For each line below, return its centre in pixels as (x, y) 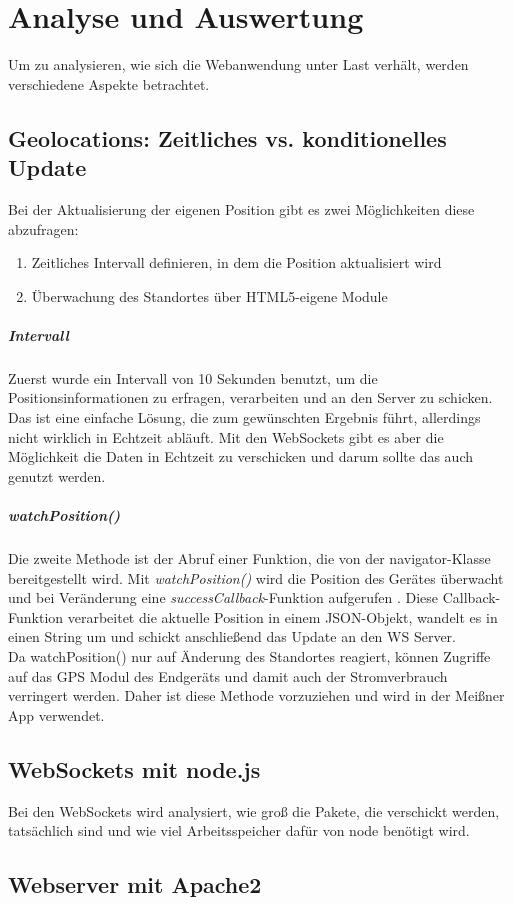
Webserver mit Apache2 (135, 884)
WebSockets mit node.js (134, 768)
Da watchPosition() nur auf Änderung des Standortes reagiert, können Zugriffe (249, 655)
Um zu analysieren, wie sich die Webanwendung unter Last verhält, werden (238, 64)
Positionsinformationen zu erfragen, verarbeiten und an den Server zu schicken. (250, 397)
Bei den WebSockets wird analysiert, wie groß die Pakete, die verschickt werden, (254, 810)
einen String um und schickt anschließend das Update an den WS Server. (232, 636)
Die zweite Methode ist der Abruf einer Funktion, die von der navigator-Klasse (249, 557)
